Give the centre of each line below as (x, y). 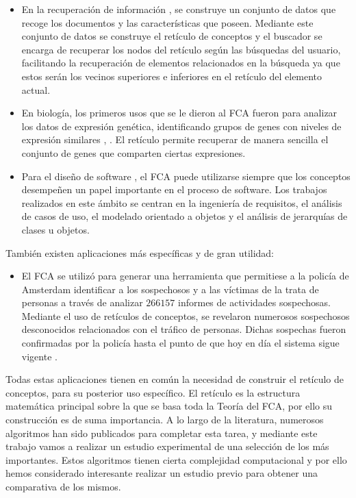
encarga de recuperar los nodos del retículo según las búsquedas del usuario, (181, 49)
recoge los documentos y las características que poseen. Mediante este (167, 22)
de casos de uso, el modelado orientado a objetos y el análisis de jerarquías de (185, 216)
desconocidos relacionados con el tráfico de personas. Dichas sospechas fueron (184, 329)
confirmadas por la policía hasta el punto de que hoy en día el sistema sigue (180, 343)
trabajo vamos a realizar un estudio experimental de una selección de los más (167, 446)
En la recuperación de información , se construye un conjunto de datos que (179, 9)
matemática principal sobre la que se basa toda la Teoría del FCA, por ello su (169, 406)
